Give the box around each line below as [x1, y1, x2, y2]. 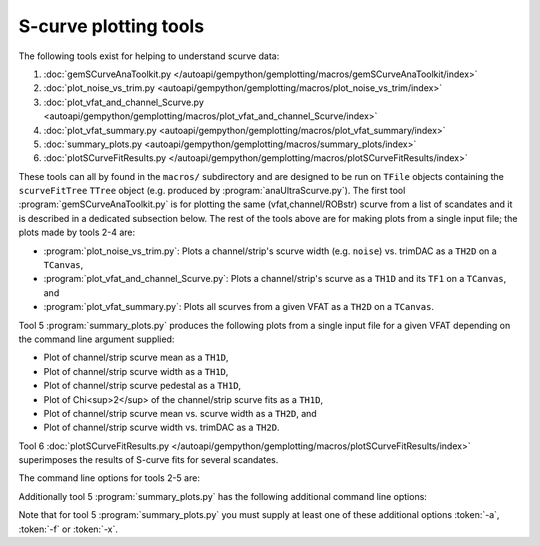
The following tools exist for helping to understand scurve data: [18, 50, 280, 62]
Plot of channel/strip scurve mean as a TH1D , [43, 351, 229, 364]
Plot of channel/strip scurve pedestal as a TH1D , [43, 380, 242, 392]
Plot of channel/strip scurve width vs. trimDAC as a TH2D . [43, 421, 280, 434]
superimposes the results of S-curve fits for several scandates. [18, 454, 279, 466]
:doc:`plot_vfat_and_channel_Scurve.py [43, 96, 205, 108]
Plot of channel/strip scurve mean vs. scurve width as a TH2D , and [43, 407, 317, 419]
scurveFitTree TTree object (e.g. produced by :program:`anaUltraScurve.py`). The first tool [18, 185, 406, 197]
